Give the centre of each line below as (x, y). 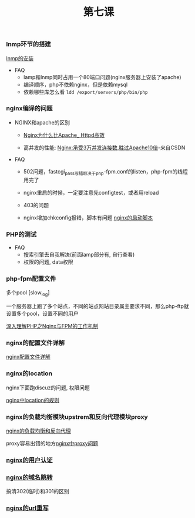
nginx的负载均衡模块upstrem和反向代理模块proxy (77, 417)
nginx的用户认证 (29, 460)
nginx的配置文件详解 (36, 343)
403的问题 (36, 205)
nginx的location (29, 373)
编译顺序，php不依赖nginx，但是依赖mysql (75, 84)
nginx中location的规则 (33, 400)
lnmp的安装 (20, 58)
